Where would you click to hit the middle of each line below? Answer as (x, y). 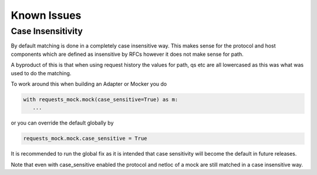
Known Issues (46, 15)
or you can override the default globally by (62, 123)
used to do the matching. (41, 73)
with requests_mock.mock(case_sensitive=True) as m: (101, 99)
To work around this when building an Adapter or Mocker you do (89, 84)
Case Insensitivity (47, 31)
